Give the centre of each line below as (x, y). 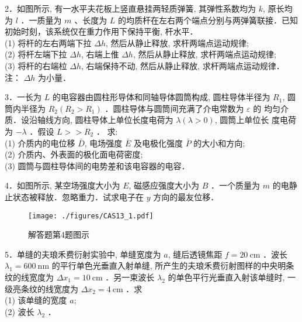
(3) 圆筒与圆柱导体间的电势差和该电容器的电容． (97, 165)
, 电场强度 (103, 143)
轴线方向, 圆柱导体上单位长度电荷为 (105, 120)
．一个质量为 (236, 185)
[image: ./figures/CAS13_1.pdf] (91, 216)
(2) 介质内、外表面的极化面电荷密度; (74, 154)
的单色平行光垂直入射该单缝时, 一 (232, 277)
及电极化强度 (159, 143)
